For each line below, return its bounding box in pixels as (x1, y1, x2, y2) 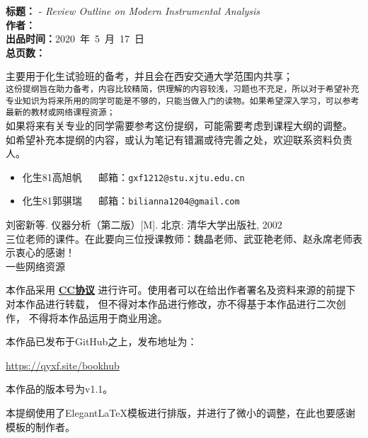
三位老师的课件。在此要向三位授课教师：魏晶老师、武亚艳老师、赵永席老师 (6, 231, 352, 246)
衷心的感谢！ (15, 245, 75, 260)
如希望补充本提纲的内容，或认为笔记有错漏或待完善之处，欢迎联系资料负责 (6, 132, 352, 146)
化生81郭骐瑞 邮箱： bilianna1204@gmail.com (22, 193, 240, 208)
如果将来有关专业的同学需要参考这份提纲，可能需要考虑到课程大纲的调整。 (6, 117, 352, 132)
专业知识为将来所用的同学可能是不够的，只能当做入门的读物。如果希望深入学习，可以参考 (6, 96, 360, 106)
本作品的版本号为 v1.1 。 (6, 381, 113, 396)
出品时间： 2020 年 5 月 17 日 (6, 31, 144, 46)
